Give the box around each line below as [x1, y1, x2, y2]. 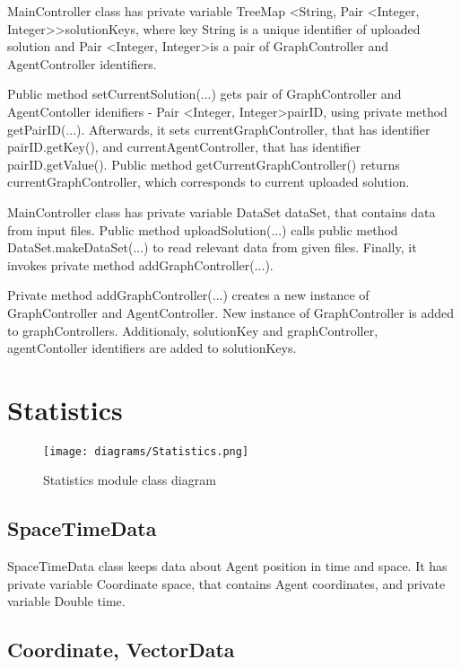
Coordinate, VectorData [7, 636, 235, 664]
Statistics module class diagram [43, 470, 216, 489]
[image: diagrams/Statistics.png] [43, 444, 249, 458]
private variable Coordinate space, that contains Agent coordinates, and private [7, 574, 446, 593]
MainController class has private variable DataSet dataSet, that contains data [7, 202, 436, 221]
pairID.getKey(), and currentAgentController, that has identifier [7, 137, 361, 156]
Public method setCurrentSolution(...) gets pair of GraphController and [7, 84, 402, 103]
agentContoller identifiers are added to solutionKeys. [7, 338, 297, 357]
